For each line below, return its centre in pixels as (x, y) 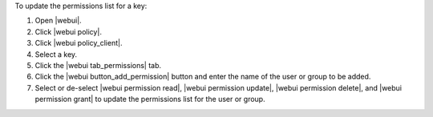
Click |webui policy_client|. (79, 43)
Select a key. (56, 54)
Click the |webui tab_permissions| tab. (98, 65)
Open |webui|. (58, 21)
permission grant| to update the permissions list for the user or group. (150, 99)
